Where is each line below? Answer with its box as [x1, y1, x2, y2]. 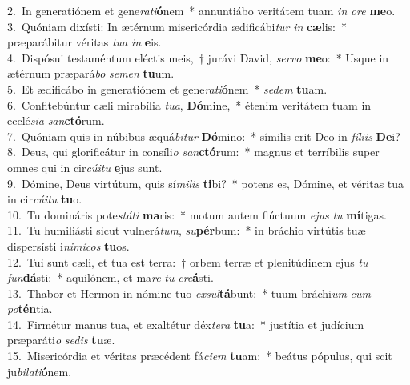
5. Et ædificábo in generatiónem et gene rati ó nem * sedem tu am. [7, 80, 328, 97]
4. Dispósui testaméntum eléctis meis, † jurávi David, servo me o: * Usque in [7, 49, 389, 66]
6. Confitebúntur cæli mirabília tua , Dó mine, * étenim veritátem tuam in [7, 96, 372, 113]
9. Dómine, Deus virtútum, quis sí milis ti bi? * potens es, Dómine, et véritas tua [7, 174, 404, 191]
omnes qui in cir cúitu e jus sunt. [7, 158, 163, 175]
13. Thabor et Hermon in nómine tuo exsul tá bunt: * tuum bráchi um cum [7, 284, 372, 301]
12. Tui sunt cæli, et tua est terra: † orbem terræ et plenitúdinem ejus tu [7, 253, 368, 270]
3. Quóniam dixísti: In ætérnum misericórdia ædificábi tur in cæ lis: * [7, 18, 347, 34]
